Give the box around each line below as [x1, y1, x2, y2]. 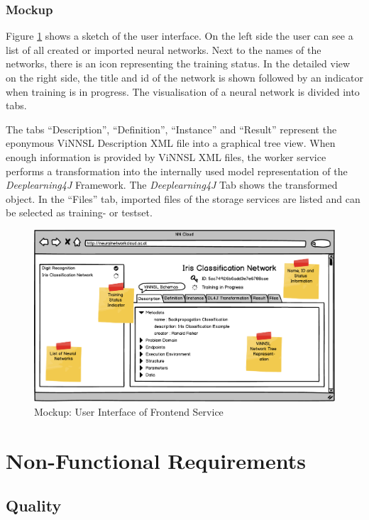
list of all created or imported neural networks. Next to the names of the [6, 42, 321, 57]
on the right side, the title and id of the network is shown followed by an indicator [6, 70, 363, 84]
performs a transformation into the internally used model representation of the [6, 163, 348, 178]
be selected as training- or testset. [6, 205, 153, 220]
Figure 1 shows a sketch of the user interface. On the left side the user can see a [6, 28, 353, 43]
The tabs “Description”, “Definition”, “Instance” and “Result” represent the [6, 121, 337, 136]
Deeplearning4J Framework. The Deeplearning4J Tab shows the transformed [6, 177, 338, 192]
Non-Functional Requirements [6, 446, 306, 475]
